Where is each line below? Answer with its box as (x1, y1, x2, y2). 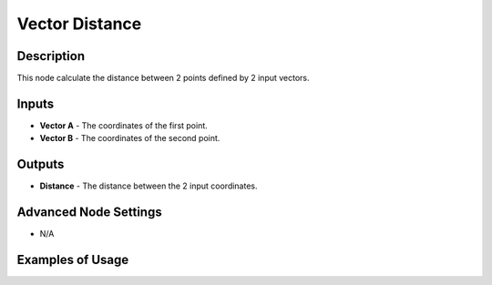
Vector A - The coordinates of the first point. (39, 119, 209, 131)
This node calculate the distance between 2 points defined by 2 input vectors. (16, 73, 310, 84)
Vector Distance (16, 14, 142, 34)
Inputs (16, 96, 55, 111)
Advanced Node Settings (16, 205, 163, 220)
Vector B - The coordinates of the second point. (39, 133, 220, 144)
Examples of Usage (16, 251, 129, 268)
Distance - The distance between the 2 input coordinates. (39, 180, 259, 191)
